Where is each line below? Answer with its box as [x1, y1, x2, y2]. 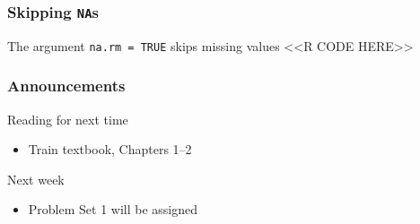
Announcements [7, 74, 126, 97]
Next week [7, 169, 65, 188]
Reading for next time [7, 109, 128, 128]
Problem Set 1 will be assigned [28, 200, 198, 219]
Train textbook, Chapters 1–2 [28, 140, 192, 159]
